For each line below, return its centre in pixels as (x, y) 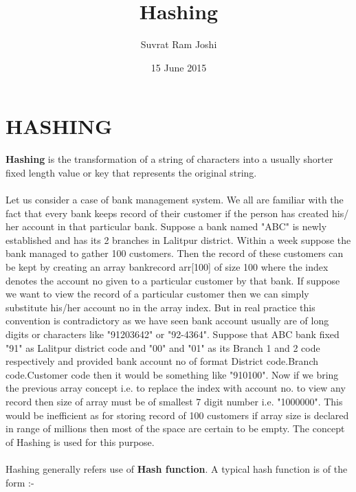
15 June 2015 (179, 67)
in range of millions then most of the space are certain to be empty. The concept (175, 428)
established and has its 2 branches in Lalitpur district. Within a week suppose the (178, 239)
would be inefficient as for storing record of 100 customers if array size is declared (177, 415)
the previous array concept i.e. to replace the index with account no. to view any (176, 388)
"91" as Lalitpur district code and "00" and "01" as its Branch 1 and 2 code (163, 347)
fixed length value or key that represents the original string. (131, 172)
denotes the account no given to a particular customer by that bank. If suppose (173, 280)
